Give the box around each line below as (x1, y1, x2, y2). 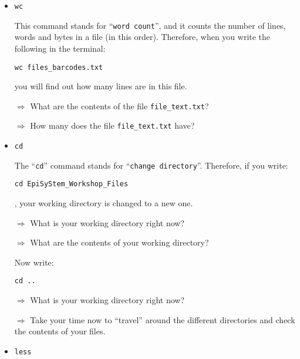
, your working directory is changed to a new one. (14, 197, 193, 209)
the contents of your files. (14, 325, 106, 337)
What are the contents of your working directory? (30, 236, 209, 249)
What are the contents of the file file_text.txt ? (30, 99, 209, 112)
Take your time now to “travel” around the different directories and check (30, 313, 295, 326)
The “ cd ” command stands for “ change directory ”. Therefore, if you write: (14, 159, 288, 171)
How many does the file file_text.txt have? (30, 119, 195, 132)
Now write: (14, 256, 54, 268)
